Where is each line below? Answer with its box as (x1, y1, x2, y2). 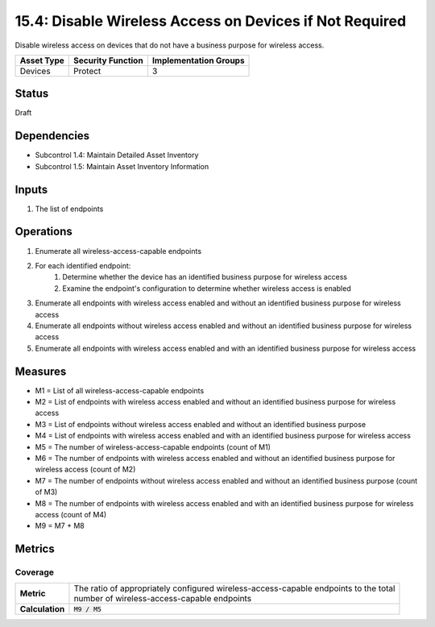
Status (14, 87, 49, 101)
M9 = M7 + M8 (35, 521, 85, 531)
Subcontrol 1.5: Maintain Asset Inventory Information (35, 161, 209, 171)
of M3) (35, 488, 58, 497)
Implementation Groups (151, 55, 245, 66)
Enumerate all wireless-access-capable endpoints (35, 246, 201, 255)
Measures (14, 364, 67, 378)
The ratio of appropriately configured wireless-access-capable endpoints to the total (73, 583, 396, 594)
